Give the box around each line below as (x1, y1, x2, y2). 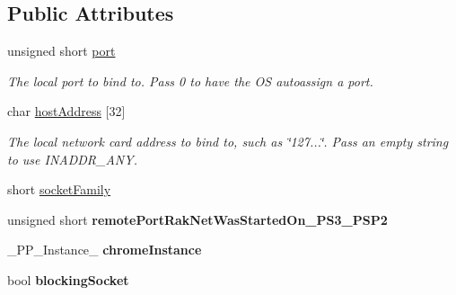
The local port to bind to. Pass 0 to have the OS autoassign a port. (7, 71, 373, 90)
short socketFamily (7, 180, 111, 199)
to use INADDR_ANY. (7, 149, 137, 168)
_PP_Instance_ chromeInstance (7, 240, 202, 259)
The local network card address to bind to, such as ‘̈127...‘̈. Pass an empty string (7, 131, 449, 150)
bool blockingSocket (7, 270, 129, 289)
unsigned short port (7, 41, 116, 60)
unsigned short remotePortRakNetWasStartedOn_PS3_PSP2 (7, 210, 388, 228)
